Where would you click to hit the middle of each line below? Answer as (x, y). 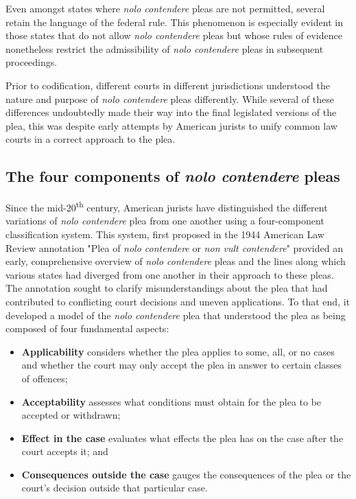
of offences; (45, 378)
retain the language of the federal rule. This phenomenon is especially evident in (174, 22)
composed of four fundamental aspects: (87, 328)
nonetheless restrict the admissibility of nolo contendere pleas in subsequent (165, 48)
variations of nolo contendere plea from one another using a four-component (165, 221)
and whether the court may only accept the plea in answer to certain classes (182, 365)
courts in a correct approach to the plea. (91, 139)
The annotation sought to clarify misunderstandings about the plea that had (167, 288)
